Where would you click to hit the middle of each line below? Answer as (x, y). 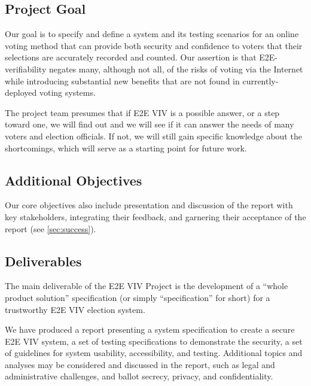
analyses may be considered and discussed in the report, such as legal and (140, 364)
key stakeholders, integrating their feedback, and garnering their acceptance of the (155, 216)
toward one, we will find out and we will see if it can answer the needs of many (150, 124)
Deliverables (43, 261)
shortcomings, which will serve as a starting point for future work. (126, 148)
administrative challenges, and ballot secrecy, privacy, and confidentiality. (139, 376)
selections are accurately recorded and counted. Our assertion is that (131, 57)
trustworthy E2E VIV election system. (75, 309)
